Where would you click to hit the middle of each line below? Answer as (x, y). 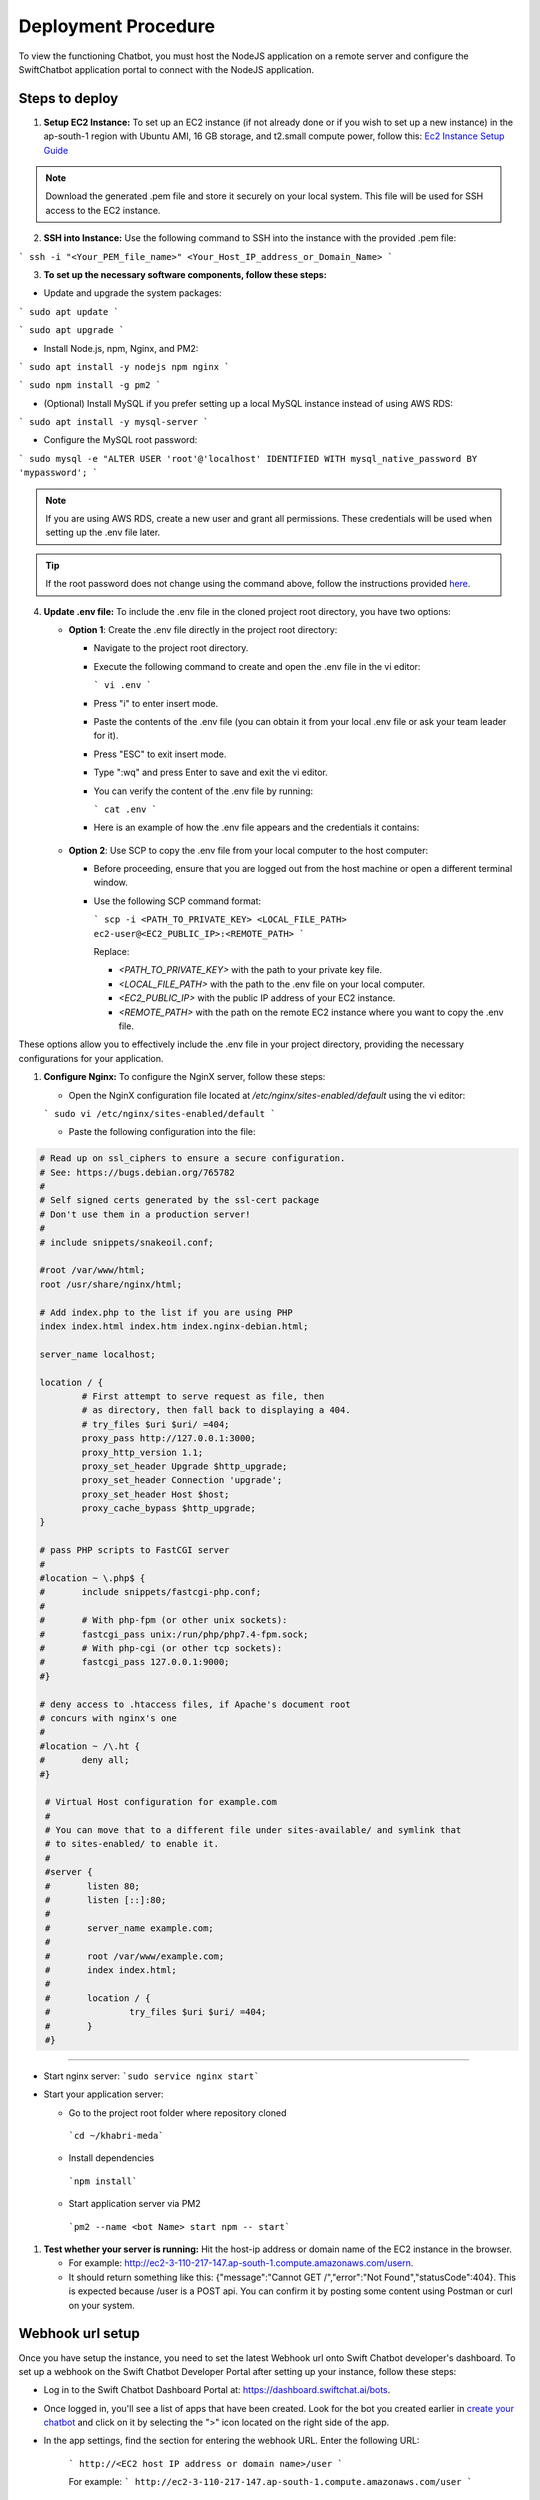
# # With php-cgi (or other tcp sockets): (161, 1648)
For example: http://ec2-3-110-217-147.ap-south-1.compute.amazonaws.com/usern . (241, 2263)
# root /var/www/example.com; (135, 1956)
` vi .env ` (122, 685)
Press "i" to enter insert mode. (156, 703)
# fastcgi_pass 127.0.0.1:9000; (134, 1662)
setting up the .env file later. (103, 532)
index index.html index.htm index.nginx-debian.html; (174, 1326)
